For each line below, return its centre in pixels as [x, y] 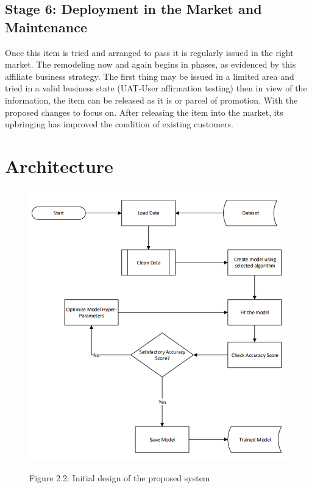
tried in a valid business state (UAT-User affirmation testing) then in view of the [156, 88]
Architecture [59, 165]
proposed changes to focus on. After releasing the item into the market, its [144, 112]
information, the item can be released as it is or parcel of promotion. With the [151, 100]
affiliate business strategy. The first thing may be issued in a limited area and [150, 76]
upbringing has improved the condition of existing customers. [119, 124]
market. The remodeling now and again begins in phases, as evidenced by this [151, 64]
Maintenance [46, 27]
